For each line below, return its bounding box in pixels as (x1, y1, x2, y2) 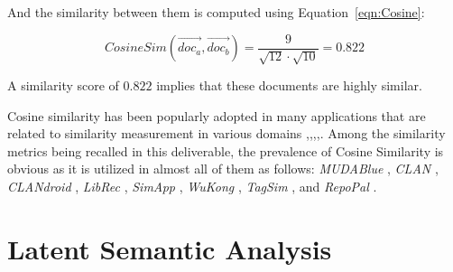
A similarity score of (7, 76, 119, 95)
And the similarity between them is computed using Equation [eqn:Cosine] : (7, 3, 425, 21)
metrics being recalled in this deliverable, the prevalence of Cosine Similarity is (7, 141, 444, 160)
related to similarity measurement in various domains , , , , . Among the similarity (7, 124, 446, 143)
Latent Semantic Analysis (7, 230, 332, 267)
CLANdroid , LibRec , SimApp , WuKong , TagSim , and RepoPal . (7, 177, 377, 196)
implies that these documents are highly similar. (156, 76, 422, 95)
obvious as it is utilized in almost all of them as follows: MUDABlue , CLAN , (7, 159, 439, 178)
